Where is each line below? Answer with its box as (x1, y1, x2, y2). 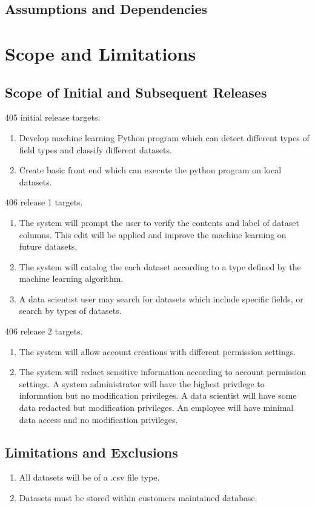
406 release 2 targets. (5, 325, 83, 338)
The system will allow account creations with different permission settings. (19, 345, 296, 358)
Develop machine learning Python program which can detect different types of (19, 131, 310, 144)
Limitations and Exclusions (5, 442, 178, 461)
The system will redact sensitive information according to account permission (19, 365, 307, 378)
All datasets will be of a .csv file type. (19, 471, 160, 484)
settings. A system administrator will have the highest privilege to (19, 377, 265, 390)
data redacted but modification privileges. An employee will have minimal (19, 401, 294, 414)
